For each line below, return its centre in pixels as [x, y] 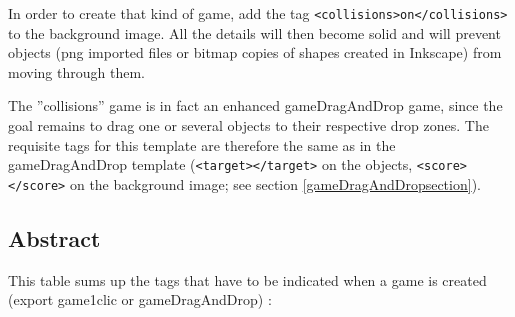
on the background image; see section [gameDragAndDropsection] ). [275, 183]
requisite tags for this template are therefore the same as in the [202, 144]
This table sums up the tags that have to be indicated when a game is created [247, 279]
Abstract [54, 237]
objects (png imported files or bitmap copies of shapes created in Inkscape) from [255, 52]
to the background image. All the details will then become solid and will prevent [254, 32]
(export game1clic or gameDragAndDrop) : [140, 299]
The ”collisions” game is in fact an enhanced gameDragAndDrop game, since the [255, 105]
